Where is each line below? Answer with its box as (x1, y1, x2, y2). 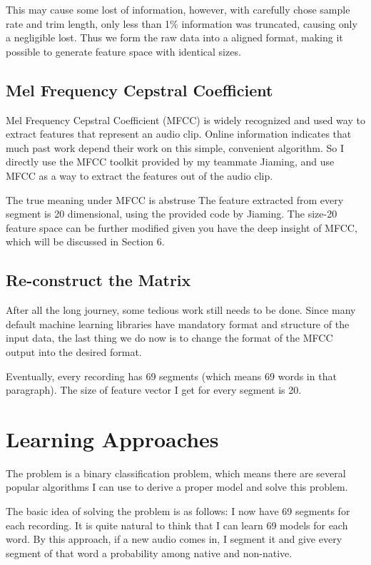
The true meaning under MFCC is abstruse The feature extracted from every (6, 192, 344, 207)
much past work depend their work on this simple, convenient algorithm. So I (6, 140, 345, 155)
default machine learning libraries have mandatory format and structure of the (6, 316, 350, 331)
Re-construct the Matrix (6, 269, 191, 291)
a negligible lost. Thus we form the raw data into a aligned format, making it (6, 30, 343, 45)
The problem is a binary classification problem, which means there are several (6, 465, 346, 480)
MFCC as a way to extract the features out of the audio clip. (6, 168, 273, 183)
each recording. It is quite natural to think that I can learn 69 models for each (6, 517, 348, 532)
